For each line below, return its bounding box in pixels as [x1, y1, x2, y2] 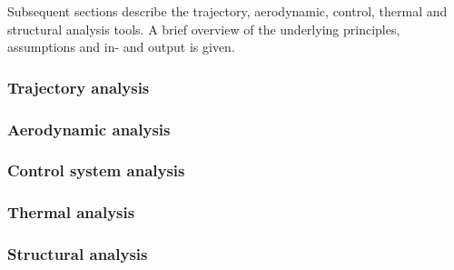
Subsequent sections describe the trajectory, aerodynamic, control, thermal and [7, 2, 448, 20]
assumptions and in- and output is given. [7, 37, 235, 56]
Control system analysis [7, 159, 185, 182]
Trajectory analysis [7, 75, 150, 98]
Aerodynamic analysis [7, 117, 171, 140]
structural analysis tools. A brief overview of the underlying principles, [7, 19, 400, 38]
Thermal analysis [7, 201, 135, 224]
